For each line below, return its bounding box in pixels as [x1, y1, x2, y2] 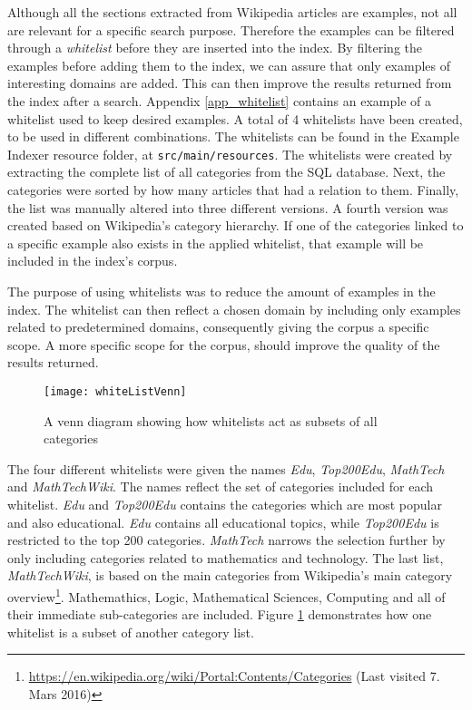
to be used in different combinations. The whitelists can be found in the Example [7, 127, 459, 146]
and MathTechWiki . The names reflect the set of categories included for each [7, 477, 434, 496]
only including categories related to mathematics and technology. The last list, [7, 548, 444, 567]
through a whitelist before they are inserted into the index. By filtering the [7, 38, 422, 57]
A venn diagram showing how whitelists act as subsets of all [44, 411, 378, 430]
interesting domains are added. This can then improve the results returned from [7, 73, 452, 92]
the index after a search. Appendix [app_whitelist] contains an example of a [7, 91, 432, 110]
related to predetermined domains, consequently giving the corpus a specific [7, 317, 429, 336]
